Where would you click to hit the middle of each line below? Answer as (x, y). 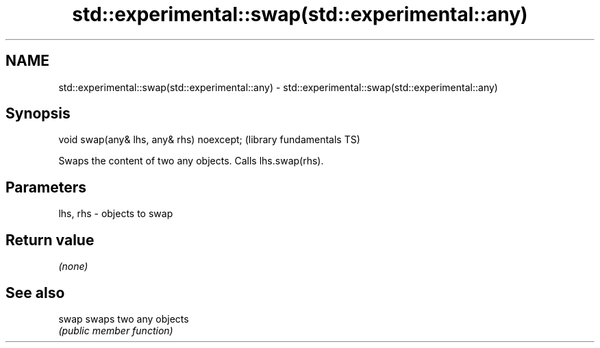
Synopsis (38, 114)
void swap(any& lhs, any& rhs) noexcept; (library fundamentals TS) (209, 140)
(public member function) (116, 330)
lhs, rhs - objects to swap (116, 214)
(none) (73, 266)
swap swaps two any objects (124, 319)
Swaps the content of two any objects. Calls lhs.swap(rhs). (191, 161)
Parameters (46, 187)
